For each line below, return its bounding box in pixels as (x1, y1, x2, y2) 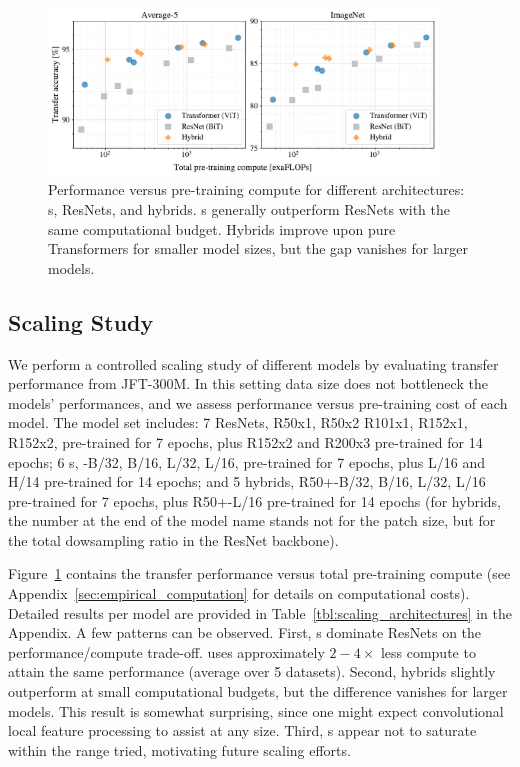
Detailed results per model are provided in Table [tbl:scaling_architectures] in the (8, 602, 512, 623)
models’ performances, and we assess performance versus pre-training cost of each (8, 392, 508, 413)
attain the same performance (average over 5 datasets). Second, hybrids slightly (8, 661, 496, 682)
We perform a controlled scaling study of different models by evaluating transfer (8, 353, 499, 374)
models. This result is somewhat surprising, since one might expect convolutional (8, 700, 504, 721)
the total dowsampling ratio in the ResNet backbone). (8, 529, 339, 550)
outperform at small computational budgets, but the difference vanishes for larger (8, 681, 508, 702)
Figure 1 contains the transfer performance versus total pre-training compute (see (8, 563, 511, 584)
